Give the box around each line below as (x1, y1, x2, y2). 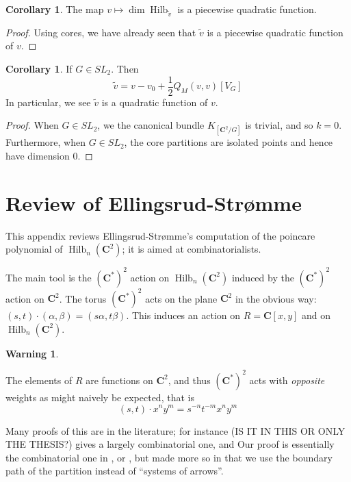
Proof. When (5, 118, 59, 132)
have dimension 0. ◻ (5, 148, 93, 162)
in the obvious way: (235, 291, 317, 305)
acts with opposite (249, 372, 325, 387)
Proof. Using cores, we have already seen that (5, 25, 196, 39)
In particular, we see (5, 94, 91, 109)
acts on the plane (145, 291, 218, 305)
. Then (111, 61, 139, 75)
